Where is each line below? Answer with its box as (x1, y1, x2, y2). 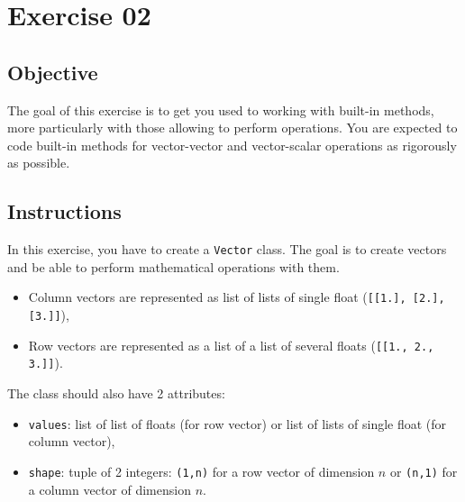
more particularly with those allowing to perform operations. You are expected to (7, 118, 458, 137)
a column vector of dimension (28, 479, 191, 498)
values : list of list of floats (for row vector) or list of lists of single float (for (28, 414, 447, 433)
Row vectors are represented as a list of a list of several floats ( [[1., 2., (28, 335, 434, 354)
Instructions (7, 197, 122, 225)
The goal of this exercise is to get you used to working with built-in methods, (7, 100, 434, 119)
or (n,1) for (389, 461, 458, 480)
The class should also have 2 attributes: (7, 384, 225, 403)
